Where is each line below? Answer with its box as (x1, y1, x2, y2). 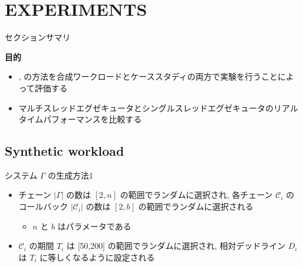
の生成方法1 (48, 169, 93, 181)
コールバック (18, 200, 68, 213)
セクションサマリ (5, 31, 70, 43)
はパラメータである (58, 220, 132, 232)
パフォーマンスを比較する (43, 113, 142, 125)
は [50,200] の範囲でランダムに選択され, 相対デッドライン (66, 239, 286, 252)
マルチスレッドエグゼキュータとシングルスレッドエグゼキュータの (18, 101, 274, 114)
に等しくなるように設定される (39, 251, 155, 263)
